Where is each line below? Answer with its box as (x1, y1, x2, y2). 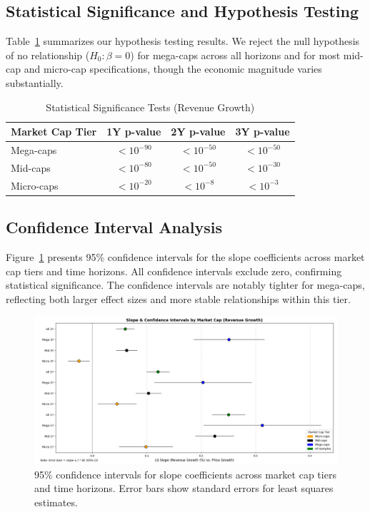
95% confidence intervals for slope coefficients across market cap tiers (34, 466, 336, 481)
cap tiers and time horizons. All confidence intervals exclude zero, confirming (6, 263, 342, 278)
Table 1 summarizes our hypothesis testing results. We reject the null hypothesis (6, 34, 360, 48)
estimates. (34, 495, 78, 510)
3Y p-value (235, 124, 290, 139)
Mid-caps (11, 160, 51, 175)
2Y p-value (171, 124, 226, 139)
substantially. (6, 75, 64, 90)
